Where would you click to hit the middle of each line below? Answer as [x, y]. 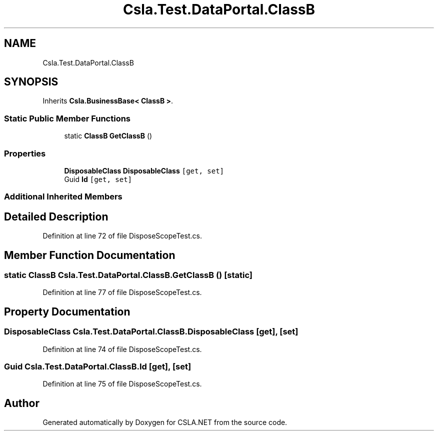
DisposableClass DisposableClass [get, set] [144, 170]
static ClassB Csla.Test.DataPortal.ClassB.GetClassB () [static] [128, 275]
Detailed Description [56, 216]
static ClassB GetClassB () [108, 136]
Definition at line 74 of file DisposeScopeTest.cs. [122, 349]
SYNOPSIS [31, 82]
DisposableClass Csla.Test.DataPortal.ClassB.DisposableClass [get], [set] [151, 332]
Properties [25, 153]
